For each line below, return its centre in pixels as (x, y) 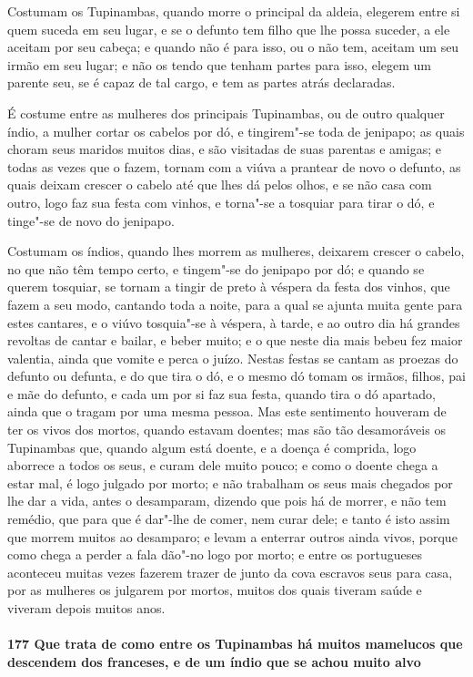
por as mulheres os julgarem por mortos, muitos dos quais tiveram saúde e (215, 590)
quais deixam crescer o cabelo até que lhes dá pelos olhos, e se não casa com (220, 185)
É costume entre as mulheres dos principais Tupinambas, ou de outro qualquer (226, 113)
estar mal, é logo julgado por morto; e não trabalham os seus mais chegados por (230, 482)
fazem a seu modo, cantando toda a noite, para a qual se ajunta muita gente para (235, 304)
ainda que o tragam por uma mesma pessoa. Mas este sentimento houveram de (227, 411)
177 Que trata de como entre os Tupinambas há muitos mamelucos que (235, 644)
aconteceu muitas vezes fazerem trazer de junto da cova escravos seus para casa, (230, 572)
